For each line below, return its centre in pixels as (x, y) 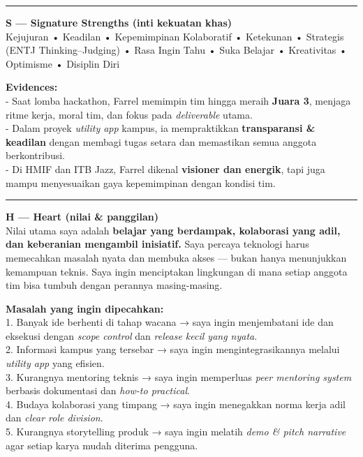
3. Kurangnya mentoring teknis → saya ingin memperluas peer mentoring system (179, 376)
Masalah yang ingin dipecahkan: (85, 308)
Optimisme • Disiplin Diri (63, 63)
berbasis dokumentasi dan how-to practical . (98, 390)
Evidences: (32, 87)
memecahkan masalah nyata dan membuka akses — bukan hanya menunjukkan (176, 257)
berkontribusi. (35, 155)
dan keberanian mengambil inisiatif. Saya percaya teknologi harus (157, 244)
